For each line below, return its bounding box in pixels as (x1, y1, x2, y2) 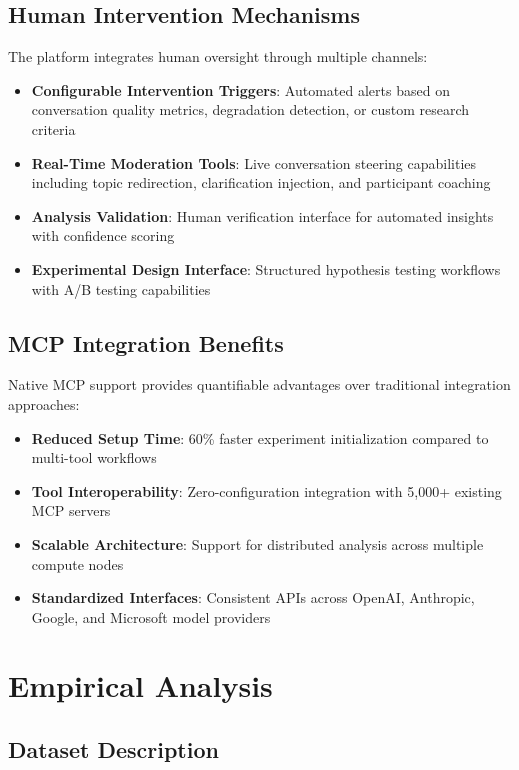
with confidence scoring (31, 225, 175, 246)
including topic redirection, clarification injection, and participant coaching (31, 172, 491, 193)
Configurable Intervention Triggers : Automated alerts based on (31, 79, 450, 100)
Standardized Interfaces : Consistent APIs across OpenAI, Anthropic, (31, 587, 475, 608)
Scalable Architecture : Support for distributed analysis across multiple (31, 533, 484, 554)
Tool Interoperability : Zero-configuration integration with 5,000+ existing (31, 480, 502, 501)
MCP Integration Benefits (8, 327, 284, 358)
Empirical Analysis (8, 665, 273, 706)
